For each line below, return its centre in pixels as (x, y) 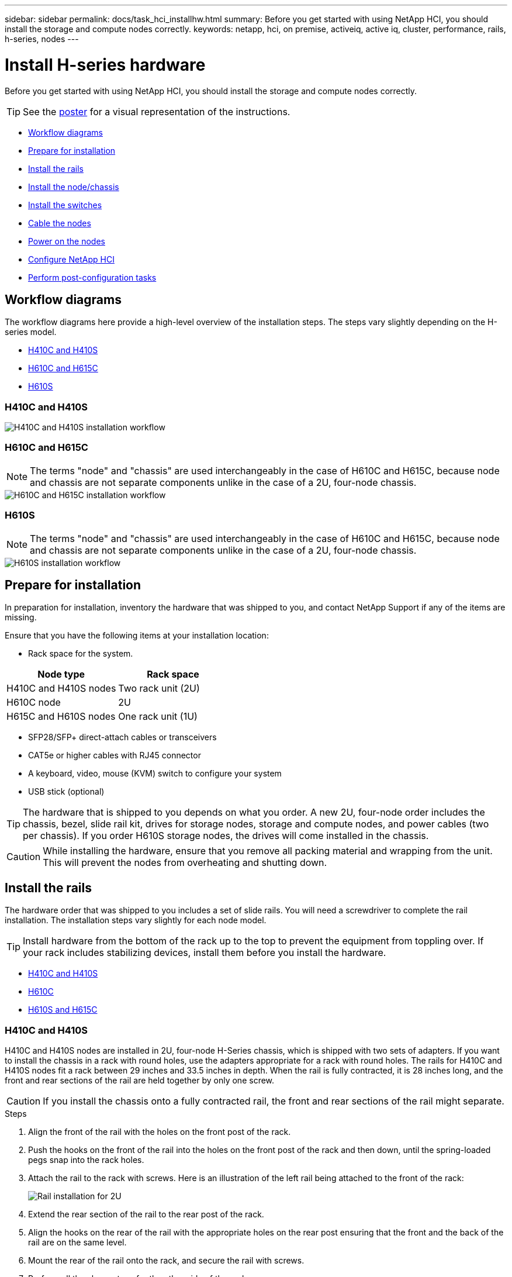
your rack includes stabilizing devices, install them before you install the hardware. (205, 953)
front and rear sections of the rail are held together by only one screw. (140, 1081)
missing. (21, 617)
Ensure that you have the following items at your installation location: (137, 636)
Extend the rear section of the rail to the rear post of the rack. (146, 1214)
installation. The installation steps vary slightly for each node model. (136, 920)
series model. (31, 332)
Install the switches (65, 205)
